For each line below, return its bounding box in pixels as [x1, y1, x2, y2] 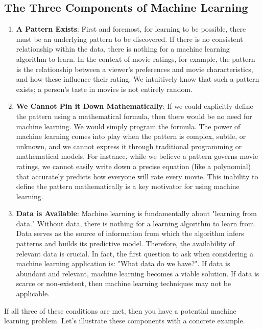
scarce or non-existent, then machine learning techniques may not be [16, 278, 231, 289]
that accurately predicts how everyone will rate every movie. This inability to [16, 171, 258, 181]
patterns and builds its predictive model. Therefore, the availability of [16, 238, 235, 249]
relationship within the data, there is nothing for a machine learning [16, 43, 230, 54]
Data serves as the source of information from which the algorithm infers [16, 228, 244, 239]
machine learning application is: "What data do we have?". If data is [16, 258, 230, 269]
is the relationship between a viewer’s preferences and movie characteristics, [16, 63, 253, 74]
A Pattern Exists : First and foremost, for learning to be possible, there [16, 24, 246, 34]
